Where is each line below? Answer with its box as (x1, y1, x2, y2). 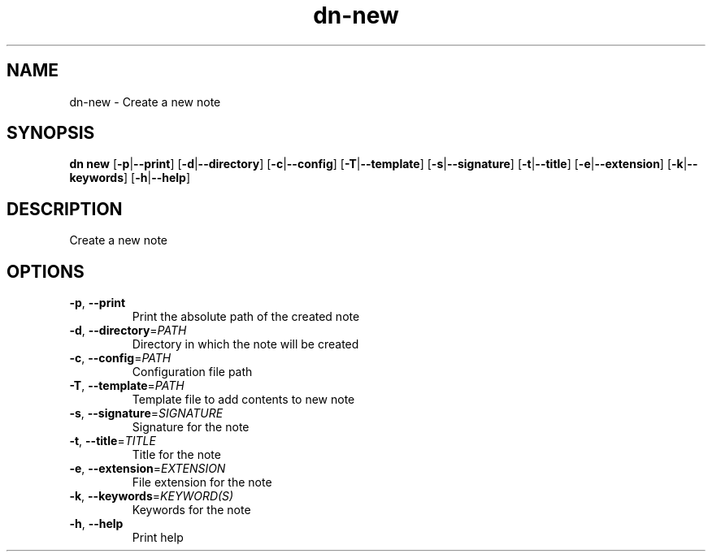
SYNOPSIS (7, 123, 95, 144)
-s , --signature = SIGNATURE (69, 406, 224, 421)
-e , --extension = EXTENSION (69, 461, 226, 476)
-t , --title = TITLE (69, 434, 156, 448)
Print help (132, 530, 184, 545)
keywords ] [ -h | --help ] (69, 171, 191, 185)
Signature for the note (132, 420, 250, 435)
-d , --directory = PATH (69, 323, 187, 338)
